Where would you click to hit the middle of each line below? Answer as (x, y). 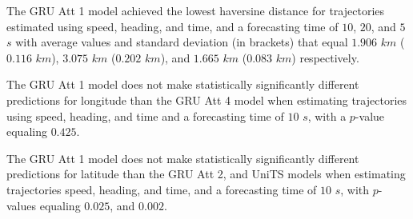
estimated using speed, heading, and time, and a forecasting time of (172, 26)
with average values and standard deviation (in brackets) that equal (182, 42)
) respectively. (325, 57)
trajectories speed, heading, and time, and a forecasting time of (162, 189)
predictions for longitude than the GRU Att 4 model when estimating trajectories (207, 100)
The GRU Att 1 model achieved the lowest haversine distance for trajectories (196, 10)
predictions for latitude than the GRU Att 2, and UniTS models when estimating (206, 174)
